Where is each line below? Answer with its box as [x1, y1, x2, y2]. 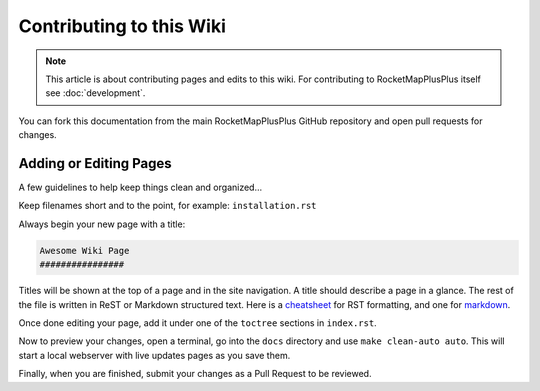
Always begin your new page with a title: [18, 218, 186, 230]
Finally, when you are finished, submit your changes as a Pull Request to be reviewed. [18, 368, 372, 380]
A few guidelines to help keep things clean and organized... [18, 181, 263, 194]
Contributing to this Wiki [18, 15, 227, 37]
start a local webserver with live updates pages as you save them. [18, 349, 291, 361]
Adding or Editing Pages [18, 155, 172, 172]
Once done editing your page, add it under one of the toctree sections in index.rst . [18, 316, 377, 329]
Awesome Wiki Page [39, 245, 130, 256]
